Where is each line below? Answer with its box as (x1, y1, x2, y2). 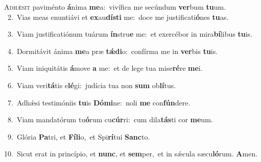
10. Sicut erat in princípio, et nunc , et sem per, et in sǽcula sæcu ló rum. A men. (4, 148, 258, 159)
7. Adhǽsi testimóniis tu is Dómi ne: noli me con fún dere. (7, 97, 191, 107)
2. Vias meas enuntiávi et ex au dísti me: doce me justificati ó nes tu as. (7, 11, 229, 22)
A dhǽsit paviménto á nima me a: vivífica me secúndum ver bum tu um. (4, 2, 226, 12)
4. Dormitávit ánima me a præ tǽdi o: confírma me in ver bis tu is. (7, 45, 218, 56)
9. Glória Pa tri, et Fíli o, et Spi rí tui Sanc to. (7, 131, 150, 142)
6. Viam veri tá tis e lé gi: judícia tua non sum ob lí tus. (7, 79, 176, 90)
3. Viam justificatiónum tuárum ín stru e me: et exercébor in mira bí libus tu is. (7, 29, 252, 39)
